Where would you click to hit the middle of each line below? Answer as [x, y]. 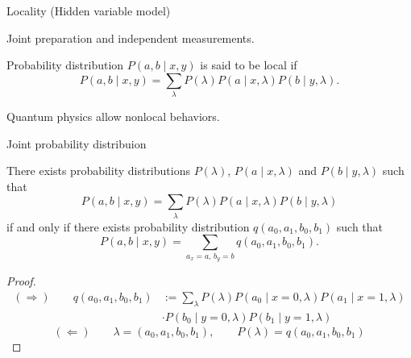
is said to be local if [249, 65]
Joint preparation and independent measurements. [131, 37]
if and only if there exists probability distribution [128, 226]
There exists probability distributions [98, 171]
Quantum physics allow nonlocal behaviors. [113, 117]
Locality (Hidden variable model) [89, 10]
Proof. [21, 281]
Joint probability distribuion [77, 143]
